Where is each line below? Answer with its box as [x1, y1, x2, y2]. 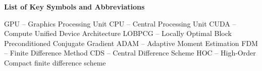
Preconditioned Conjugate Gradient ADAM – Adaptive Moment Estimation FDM [4, 37, 258, 48]
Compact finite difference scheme [4, 57, 106, 67]
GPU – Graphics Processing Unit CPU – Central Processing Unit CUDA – [4, 18, 236, 28]
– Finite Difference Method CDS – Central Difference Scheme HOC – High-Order [4, 47, 256, 58]
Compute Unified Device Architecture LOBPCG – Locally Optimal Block [4, 28, 232, 38]
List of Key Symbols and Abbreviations [4, 1, 145, 11]
